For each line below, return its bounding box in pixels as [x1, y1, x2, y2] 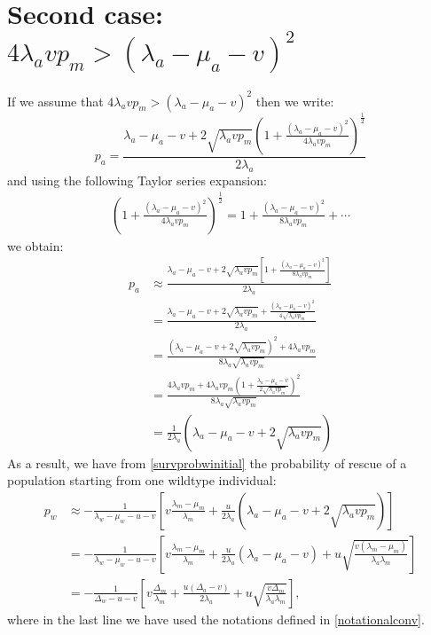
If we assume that [7, 91, 104, 110]
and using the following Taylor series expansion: [7, 170, 267, 189]
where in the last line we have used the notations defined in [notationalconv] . [7, 609, 425, 628]
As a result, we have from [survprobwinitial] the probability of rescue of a [7, 453, 407, 472]
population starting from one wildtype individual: [7, 471, 277, 490]
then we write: [255, 91, 334, 110]
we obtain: [7, 236, 64, 255]
